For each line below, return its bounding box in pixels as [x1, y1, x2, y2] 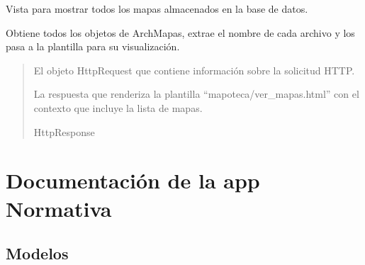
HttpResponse [33, 124, 95, 139]
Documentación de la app [6, 166, 260, 195]
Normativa [6, 193, 112, 222]
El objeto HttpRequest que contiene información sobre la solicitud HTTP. [33, 62, 355, 77]
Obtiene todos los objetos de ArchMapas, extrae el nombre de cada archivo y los [6, 25, 355, 40]
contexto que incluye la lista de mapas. [33, 100, 203, 115]
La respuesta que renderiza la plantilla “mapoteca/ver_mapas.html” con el [33, 86, 359, 101]
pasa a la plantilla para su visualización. [6, 39, 180, 54]
